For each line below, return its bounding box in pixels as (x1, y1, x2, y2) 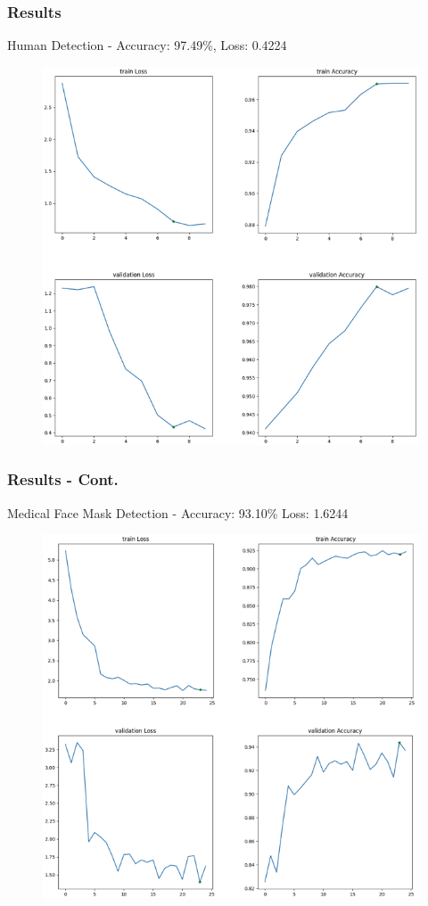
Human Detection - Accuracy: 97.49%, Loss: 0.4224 (7, 36, 287, 54)
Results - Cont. (7, 468, 119, 490)
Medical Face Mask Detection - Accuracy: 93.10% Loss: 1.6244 (7, 503, 349, 522)
